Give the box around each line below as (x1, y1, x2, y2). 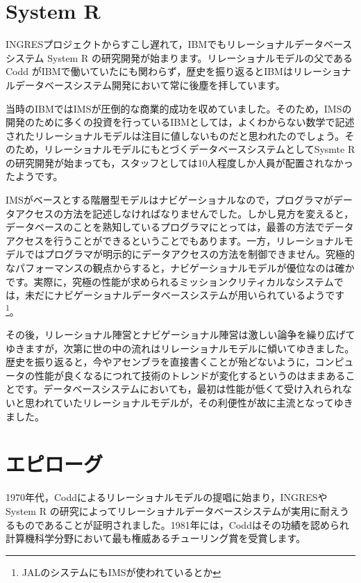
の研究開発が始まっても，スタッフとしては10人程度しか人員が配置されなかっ (6, 155, 353, 170)
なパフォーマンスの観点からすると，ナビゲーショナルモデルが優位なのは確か (6, 261, 355, 275)
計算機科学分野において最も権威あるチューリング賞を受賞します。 (6, 531, 306, 545)
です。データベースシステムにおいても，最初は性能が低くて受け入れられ (15, 381, 342, 396)
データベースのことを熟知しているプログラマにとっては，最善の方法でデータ (6, 220, 354, 234)
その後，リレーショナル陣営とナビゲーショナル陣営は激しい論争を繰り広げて (6, 327, 355, 342)
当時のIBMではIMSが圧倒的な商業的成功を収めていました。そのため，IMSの (6, 101, 352, 115)
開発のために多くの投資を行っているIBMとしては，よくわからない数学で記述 (6, 115, 355, 129)
